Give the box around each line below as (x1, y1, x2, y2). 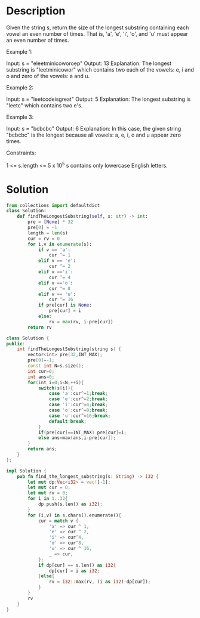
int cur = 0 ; (27, 368, 55, 374)
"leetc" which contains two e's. (6, 101, 83, 109)
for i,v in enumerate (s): (27, 241, 93, 247)
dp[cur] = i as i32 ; (48, 568, 100, 574)
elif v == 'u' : (38, 291, 76, 297)
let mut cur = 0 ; (27, 484, 70, 490)
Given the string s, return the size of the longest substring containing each (6, 24, 189, 31)
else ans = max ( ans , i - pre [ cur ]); (38, 435, 116, 441)
